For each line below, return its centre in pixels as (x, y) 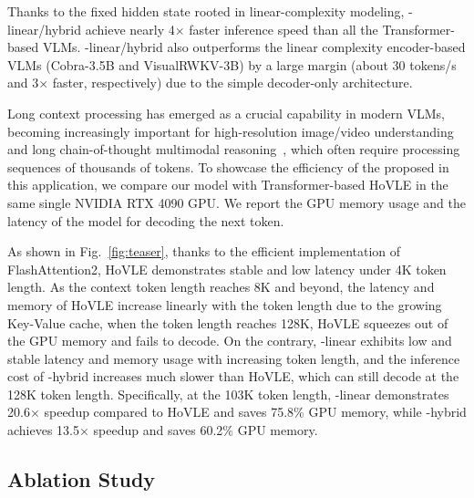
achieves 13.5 (44, 430)
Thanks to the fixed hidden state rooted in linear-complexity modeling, (206, 11)
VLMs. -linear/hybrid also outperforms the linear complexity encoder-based (254, 47)
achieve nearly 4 (130, 29)
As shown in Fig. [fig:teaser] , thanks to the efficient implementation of (204, 251)
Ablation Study (82, 479)
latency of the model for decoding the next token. (146, 220)
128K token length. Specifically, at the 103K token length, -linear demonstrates (228, 394)
